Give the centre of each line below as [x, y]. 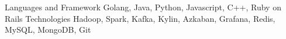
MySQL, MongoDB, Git [48, 30]
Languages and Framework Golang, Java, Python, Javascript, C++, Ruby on [143, 7]
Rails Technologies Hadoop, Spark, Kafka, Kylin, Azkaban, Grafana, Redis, [140, 18]
